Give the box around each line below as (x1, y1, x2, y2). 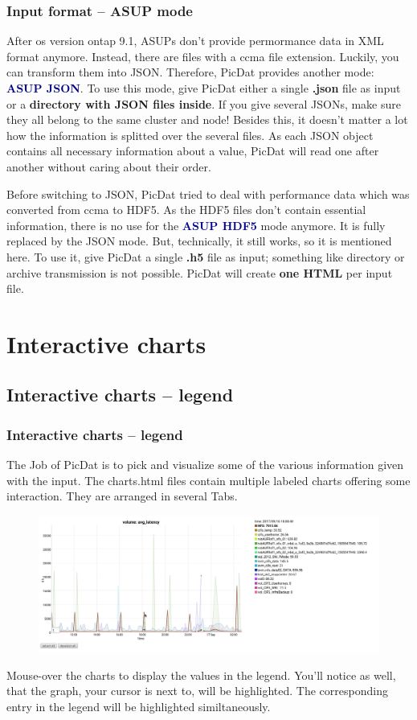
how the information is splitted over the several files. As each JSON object (6, 126, 374, 143)
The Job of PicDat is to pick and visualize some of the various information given (6, 456, 404, 473)
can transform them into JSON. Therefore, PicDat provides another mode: (6, 64, 374, 80)
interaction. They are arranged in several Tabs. (6, 488, 238, 504)
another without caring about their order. (6, 158, 211, 175)
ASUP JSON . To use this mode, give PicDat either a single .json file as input (6, 80, 401, 96)
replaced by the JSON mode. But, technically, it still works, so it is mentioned (6, 232, 392, 249)
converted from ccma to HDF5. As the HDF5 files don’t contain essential (6, 201, 366, 218)
